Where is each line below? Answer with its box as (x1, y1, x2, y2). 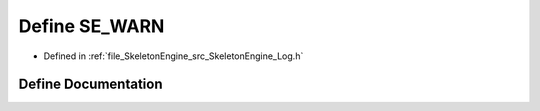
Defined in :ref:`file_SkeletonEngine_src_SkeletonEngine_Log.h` (43, 50, 304, 62)
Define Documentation (18, 76, 163, 93)
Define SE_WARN (18, 15, 165, 37)
